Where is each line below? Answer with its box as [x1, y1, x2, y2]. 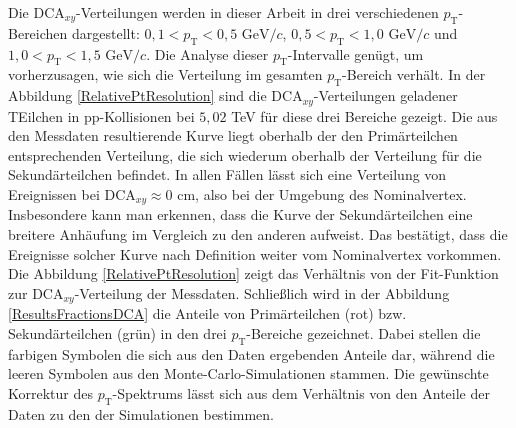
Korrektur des [8, 382, 93, 403]
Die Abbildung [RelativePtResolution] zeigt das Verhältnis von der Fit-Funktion [8, 263, 499, 284]
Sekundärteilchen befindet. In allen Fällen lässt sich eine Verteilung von [8, 164, 447, 185]
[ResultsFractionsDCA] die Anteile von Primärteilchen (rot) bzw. [8, 303, 407, 324]
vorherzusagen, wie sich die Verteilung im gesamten [8, 64, 323, 85]
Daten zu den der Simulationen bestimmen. [8, 403, 274, 424]
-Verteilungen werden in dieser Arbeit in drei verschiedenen [75, 2, 439, 22]
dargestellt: [71, 22, 140, 43]
